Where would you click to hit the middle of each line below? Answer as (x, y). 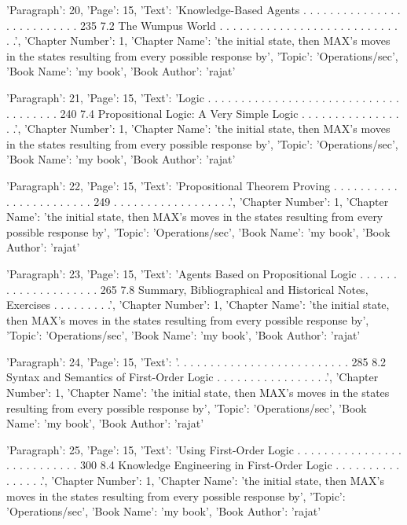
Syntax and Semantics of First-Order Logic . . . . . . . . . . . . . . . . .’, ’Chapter (192, 377)
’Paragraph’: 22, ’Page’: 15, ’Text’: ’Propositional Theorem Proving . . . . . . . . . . (202, 185)
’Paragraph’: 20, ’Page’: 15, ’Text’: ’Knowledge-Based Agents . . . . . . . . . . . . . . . (203, 9)
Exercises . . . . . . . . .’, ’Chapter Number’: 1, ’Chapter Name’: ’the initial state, (198, 305)
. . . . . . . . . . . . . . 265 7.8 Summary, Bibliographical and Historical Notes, (187, 289)
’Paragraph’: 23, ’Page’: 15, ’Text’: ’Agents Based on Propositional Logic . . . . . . (202, 273)
